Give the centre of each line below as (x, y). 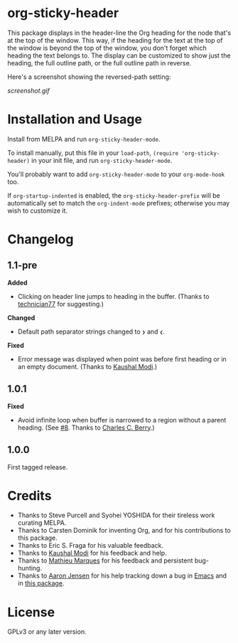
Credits (29, 495)
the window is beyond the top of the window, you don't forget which (107, 48)
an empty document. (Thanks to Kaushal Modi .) (87, 366)
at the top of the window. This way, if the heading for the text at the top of (115, 40)
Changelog (40, 239)
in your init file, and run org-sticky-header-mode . (102, 160)
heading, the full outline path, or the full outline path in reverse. (99, 63)
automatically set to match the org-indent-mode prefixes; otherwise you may (119, 203)
